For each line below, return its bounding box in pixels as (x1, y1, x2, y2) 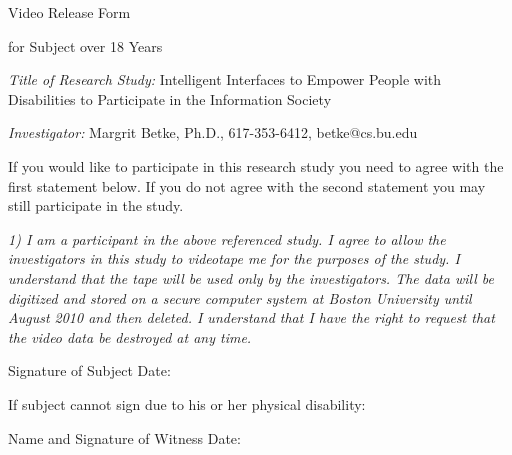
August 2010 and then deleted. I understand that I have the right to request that (8, 307, 495, 328)
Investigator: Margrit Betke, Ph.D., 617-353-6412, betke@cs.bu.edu (8, 122, 418, 143)
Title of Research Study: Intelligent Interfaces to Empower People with (8, 69, 442, 90)
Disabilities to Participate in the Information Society (8, 88, 332, 109)
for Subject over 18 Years (8, 35, 163, 56)
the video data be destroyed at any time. (8, 326, 252, 347)
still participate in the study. (8, 195, 184, 216)
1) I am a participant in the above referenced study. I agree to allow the (8, 228, 446, 249)
